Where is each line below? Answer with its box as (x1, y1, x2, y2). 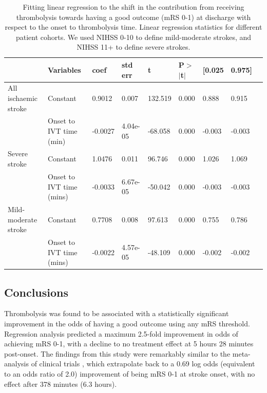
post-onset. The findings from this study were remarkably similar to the (4, 348, 231, 359)
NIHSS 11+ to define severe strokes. (77, 42, 190, 52)
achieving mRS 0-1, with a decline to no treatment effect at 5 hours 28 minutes (4, 338, 254, 349)
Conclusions (4, 284, 69, 300)
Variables (47, 64, 81, 75)
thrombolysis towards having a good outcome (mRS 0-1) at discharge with (16, 11, 251, 22)
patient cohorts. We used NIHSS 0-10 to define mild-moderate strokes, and (15, 31, 252, 42)
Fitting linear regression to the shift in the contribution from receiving (23, 2, 244, 12)
